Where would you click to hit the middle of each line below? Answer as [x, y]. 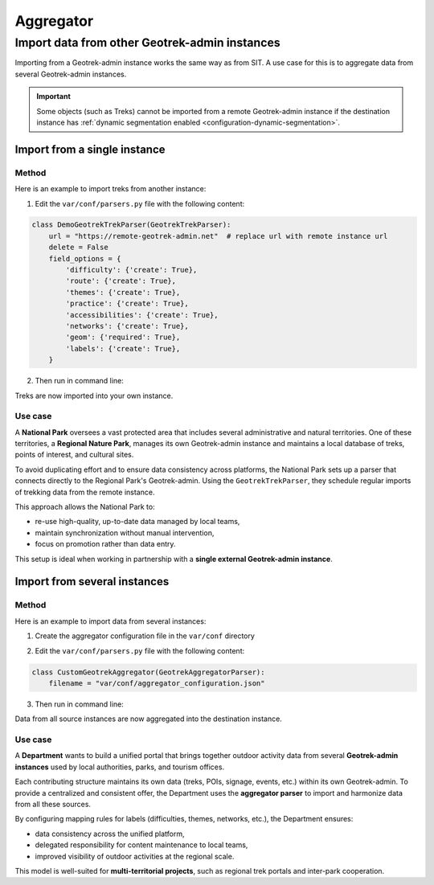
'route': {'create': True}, [121, 281]
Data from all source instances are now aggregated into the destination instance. [149, 719]
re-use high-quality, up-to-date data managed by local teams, [137, 522]
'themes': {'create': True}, [123, 292]
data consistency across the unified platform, [110, 834]
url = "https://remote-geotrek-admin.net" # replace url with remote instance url [218, 236]
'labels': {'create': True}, [123, 348]
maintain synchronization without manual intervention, [125, 533]
